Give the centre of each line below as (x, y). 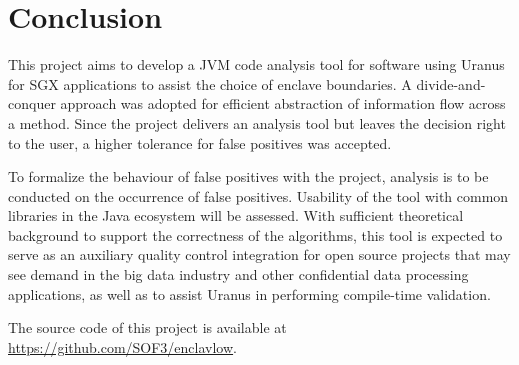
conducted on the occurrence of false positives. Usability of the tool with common (258, 195)
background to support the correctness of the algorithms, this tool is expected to (255, 234)
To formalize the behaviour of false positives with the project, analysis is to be (248, 176)
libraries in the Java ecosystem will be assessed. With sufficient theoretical (236, 215)
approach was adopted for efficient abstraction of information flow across (283, 103)
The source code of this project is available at (147, 327)
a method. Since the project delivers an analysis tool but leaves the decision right (257, 122)
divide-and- (451, 83)
